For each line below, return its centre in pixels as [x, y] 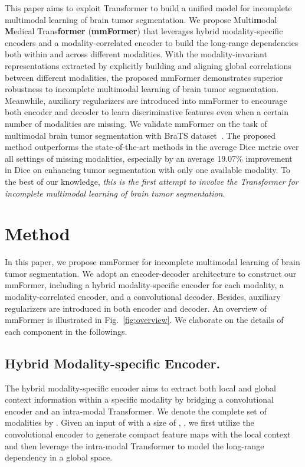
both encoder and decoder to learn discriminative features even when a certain [147, 112]
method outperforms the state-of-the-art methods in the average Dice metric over [152, 147]
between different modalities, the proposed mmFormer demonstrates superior [144, 77]
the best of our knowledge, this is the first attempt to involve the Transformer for [152, 181]
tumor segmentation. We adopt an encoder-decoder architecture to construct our [151, 273]
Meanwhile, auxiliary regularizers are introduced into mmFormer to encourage [146, 100]
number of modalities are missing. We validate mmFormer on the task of [136, 123]
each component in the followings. [66, 331]
